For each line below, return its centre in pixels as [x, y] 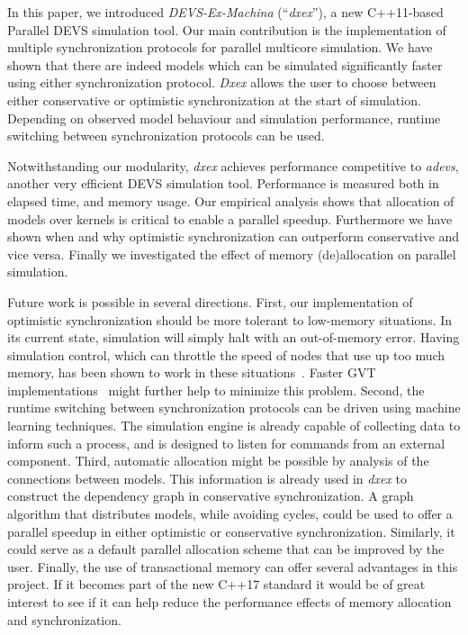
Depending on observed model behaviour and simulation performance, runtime [224, 118]
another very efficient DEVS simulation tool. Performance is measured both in [223, 183]
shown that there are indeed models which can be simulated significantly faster [225, 64]
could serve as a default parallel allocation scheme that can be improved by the [226, 549]
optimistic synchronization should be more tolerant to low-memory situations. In [230, 319]
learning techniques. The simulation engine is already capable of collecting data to [234, 426]
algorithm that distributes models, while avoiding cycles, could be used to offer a [230, 514]
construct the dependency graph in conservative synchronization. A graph [211, 496]
